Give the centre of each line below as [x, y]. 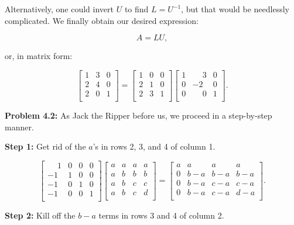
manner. [19, 127]
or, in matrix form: [39, 56]
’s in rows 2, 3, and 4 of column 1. [154, 146]
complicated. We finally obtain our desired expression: [102, 20]
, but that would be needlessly [235, 9]
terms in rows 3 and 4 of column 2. [161, 215]
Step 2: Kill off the [40, 215]
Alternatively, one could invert [59, 9]
